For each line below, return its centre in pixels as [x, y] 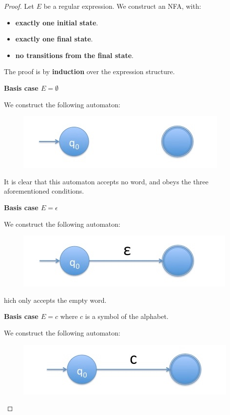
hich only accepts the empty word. [55, 300]
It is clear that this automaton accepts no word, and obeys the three [106, 181]
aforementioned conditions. [44, 191]
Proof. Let [19, 6]
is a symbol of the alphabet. [127, 316]
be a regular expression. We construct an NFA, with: [122, 6]
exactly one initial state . [57, 22]
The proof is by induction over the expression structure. [89, 71]
